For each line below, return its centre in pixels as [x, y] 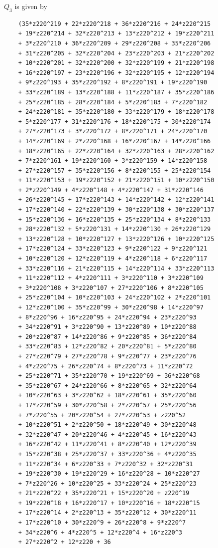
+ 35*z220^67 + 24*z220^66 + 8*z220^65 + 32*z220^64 [107, 386]
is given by [31, 6]
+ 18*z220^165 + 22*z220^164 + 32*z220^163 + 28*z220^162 [116, 151]
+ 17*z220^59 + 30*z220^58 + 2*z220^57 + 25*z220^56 [107, 405]
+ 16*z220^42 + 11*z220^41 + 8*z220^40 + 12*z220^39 [107, 444]
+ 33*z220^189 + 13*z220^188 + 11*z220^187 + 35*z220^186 [116, 92]
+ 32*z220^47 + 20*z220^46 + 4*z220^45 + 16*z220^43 [107, 434]
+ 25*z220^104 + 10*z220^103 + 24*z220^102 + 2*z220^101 [114, 298]
